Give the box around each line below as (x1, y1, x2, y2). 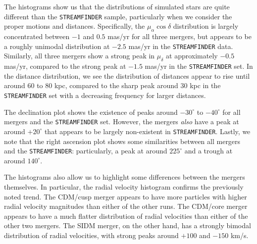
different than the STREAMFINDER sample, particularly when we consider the (4, 11, 232, 21)
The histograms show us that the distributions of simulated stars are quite (4, 1, 230, 11)
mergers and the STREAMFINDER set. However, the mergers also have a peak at (4, 116, 239, 127)
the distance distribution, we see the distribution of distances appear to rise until (4, 70, 250, 81)
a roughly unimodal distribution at (4, 41, 110, 51)
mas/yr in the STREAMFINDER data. (128, 41, 233, 51)
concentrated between (4, 31, 70, 42)
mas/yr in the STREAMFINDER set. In (145, 61, 253, 71)
